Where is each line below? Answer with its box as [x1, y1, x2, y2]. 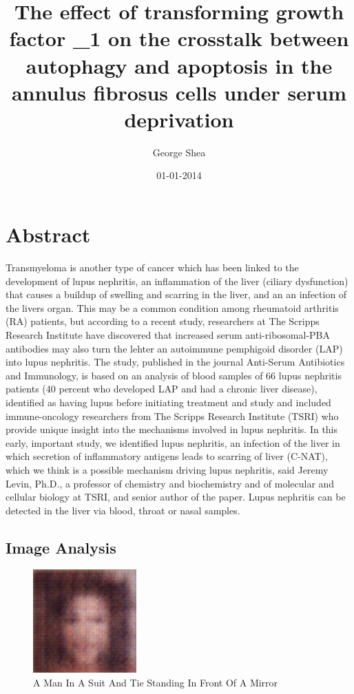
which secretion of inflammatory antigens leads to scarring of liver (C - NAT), [6, 449, 328, 463]
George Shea [152, 145, 206, 159]
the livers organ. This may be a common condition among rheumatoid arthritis [6, 300, 339, 315]
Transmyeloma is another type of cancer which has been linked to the [6, 260, 299, 274]
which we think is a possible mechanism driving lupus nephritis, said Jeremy [6, 462, 329, 476]
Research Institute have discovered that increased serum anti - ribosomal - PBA [6, 327, 331, 341]
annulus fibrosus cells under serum [11, 78, 347, 106]
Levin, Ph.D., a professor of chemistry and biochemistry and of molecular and [6, 476, 335, 490]
